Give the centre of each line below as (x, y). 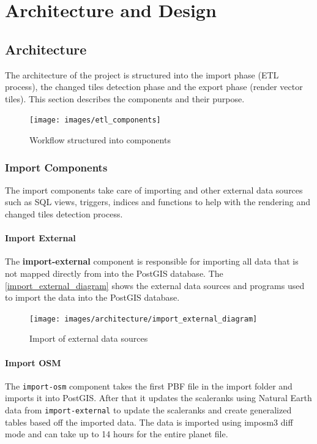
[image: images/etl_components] (95, 120)
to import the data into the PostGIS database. (92, 297)
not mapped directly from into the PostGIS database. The (114, 273)
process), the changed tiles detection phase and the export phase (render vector (154, 87)
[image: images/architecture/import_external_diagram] (144, 319)
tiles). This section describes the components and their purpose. (125, 98)
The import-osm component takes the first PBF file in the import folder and (149, 386)
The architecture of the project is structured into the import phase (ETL (142, 74)
